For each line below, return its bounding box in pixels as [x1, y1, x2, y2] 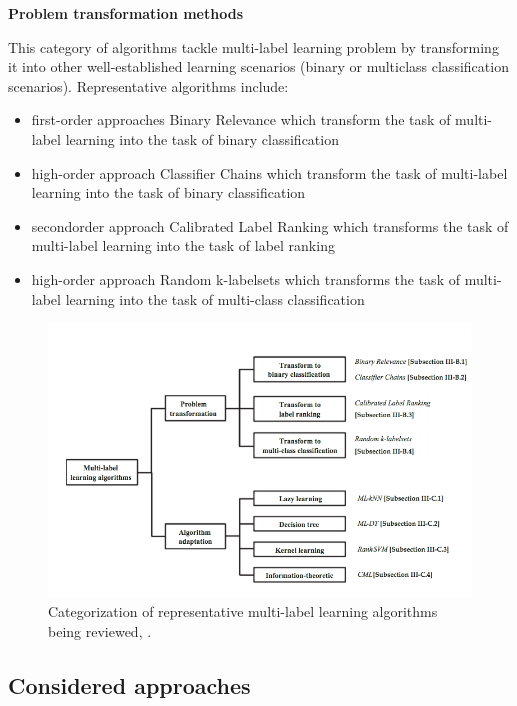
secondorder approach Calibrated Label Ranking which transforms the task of [31, 215, 509, 236]
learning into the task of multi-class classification [65, 288, 365, 309]
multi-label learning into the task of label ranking [31, 235, 335, 256]
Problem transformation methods [8, 3, 243, 23]
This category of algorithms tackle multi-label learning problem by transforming [8, 36, 499, 57]
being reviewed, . [48, 620, 152, 641]
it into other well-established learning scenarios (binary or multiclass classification [8, 56, 509, 77]
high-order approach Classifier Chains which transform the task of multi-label [31, 162, 508, 183]
